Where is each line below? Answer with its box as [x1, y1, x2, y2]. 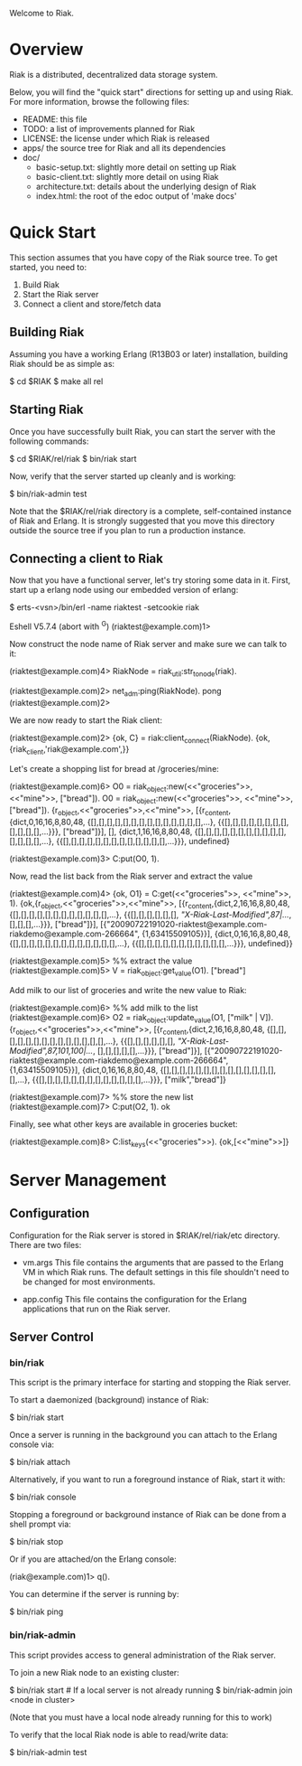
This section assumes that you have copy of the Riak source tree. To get [9, 252, 278, 263]
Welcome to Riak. [9, 8, 75, 18]
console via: [9, 1439, 55, 1450]
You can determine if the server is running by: [9, 1589, 179, 1600]
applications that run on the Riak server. [22, 1303, 171, 1314]
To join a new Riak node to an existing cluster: [9, 1667, 180, 1677]
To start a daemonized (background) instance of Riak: [9, 1395, 209, 1405]
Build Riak [22, 279, 60, 290]
